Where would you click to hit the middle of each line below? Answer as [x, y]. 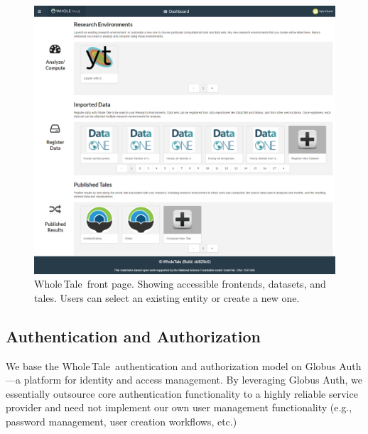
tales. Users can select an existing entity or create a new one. [167, 297]
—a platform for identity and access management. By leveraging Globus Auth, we [184, 380]
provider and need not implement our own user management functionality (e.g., [179, 407]
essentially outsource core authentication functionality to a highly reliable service [182, 393]
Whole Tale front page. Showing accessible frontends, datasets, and [180, 284]
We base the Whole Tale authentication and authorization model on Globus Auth [184, 365]
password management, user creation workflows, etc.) [121, 421]
